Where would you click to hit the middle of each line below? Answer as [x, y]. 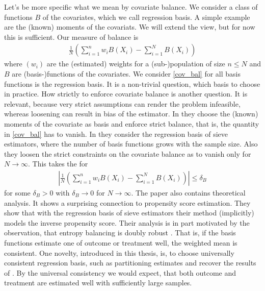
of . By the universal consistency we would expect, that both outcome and [120, 272]
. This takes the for [58, 164]
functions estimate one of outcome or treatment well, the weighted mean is [121, 242]
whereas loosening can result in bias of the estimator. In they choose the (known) [131, 114]
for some [17, 192]
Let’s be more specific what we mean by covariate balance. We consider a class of [131, 7]
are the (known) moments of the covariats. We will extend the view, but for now [130, 27]
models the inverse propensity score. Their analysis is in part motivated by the [127, 222]
